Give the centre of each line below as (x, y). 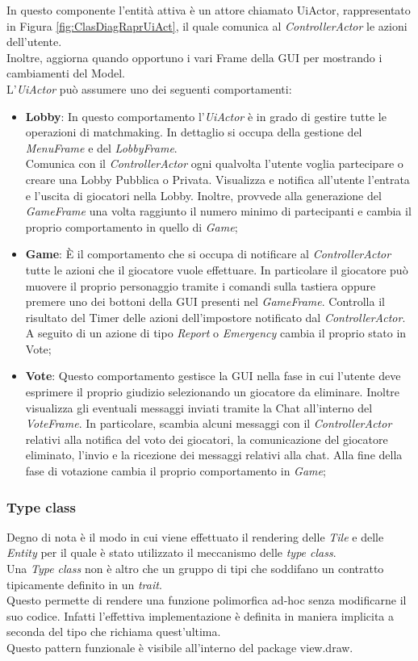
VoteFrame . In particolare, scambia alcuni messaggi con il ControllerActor (209, 423)
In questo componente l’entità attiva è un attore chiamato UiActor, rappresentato (209, 10)
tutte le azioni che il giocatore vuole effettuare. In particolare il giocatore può (217, 269)
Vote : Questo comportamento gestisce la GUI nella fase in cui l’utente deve (213, 376)
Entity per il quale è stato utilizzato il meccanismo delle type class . (171, 552)
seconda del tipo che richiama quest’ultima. (114, 632)
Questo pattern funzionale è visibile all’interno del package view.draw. (180, 647)
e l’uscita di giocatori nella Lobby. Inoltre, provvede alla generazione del (203, 195)
